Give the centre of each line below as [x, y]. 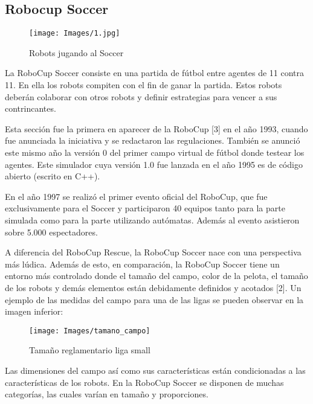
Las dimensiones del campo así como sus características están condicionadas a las [155, 370]
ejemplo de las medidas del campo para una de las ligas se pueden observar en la [154, 299]
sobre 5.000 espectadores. [51, 232]
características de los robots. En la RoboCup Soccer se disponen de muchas [144, 382]
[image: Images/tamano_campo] [90, 331]
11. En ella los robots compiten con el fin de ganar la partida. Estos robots [144, 85]
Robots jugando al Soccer [76, 52]
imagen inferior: [34, 311]
